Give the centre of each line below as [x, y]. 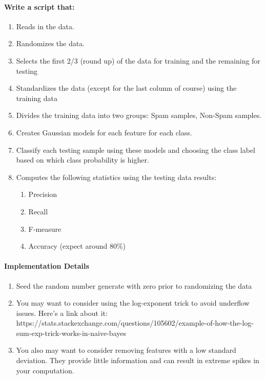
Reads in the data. [45, 26]
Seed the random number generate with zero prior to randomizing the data [134, 285]
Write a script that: [39, 6]
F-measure [45, 228]
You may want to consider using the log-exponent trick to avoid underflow [133, 303]
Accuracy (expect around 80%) [77, 246]
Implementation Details [47, 266]
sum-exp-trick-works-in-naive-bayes [71, 333]
